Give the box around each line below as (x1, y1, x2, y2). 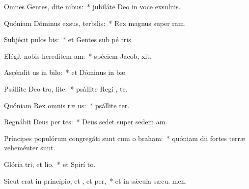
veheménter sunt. (4, 142, 55, 153)
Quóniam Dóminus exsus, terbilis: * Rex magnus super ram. (4, 18, 186, 28)
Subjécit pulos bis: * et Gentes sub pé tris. (4, 34, 133, 45)
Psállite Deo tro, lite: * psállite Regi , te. (4, 83, 128, 94)
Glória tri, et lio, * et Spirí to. (4, 159, 96, 169)
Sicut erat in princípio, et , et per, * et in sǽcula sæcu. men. (4, 175, 187, 186)
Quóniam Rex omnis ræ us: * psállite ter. (4, 100, 130, 110)
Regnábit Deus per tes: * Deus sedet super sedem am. (4, 117, 167, 127)
